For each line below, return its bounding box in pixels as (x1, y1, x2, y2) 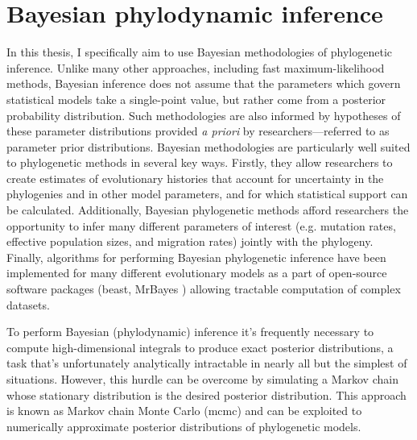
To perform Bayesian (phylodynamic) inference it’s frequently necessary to (6, 323, 374, 340)
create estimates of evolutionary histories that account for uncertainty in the (6, 169, 384, 186)
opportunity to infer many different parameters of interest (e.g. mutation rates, (6, 217, 396, 234)
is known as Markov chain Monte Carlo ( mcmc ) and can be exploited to (6, 402, 362, 419)
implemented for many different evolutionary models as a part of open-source (6, 264, 387, 281)
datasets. (6, 296, 50, 313)
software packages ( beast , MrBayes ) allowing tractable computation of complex (6, 280, 401, 297)
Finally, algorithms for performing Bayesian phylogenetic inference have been (6, 248, 386, 265)
